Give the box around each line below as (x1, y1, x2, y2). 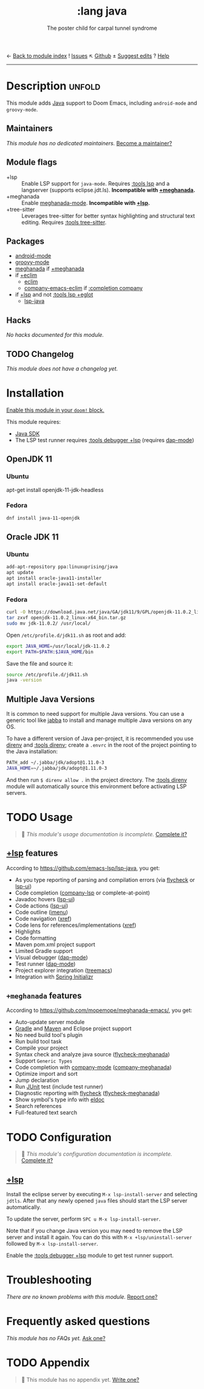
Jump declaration (15, 1076, 59, 1084)
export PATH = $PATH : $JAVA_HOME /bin (6, 649, 94, 655)
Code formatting (15, 934, 56, 941)
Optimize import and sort (15, 1070, 78, 1078)
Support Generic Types (15, 1057, 73, 1065)
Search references (15, 1103, 62, 1110)
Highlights (15, 927, 41, 935)
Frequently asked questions (6, 1315, 151, 1328)
